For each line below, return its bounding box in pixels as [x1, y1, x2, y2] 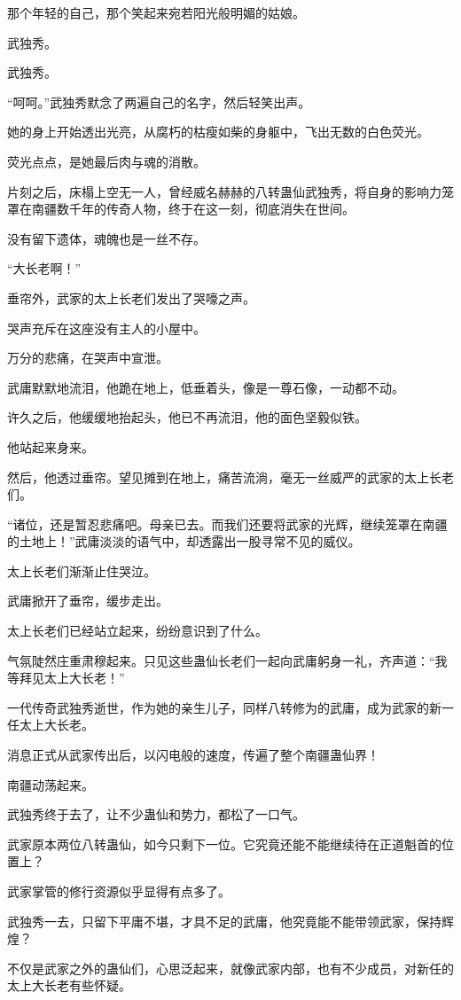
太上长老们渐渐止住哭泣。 [7, 561, 156, 580]
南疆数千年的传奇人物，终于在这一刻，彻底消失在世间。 [31, 199, 355, 218]
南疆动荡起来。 [7, 775, 94, 793]
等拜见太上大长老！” [7, 668, 125, 687]
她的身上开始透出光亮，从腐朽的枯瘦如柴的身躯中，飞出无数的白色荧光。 [7, 122, 429, 141]
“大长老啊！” [7, 259, 82, 277]
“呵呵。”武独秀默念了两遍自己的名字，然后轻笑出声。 [7, 92, 311, 111]
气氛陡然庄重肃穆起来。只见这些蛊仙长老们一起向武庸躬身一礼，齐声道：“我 [7, 651, 448, 669]
